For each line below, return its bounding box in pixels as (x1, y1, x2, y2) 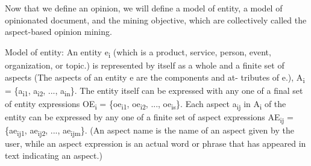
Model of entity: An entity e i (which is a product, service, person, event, (5, 45, 271, 60)
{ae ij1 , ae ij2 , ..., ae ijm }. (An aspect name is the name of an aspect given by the (5, 124, 294, 138)
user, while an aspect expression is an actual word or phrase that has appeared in (5, 137, 306, 150)
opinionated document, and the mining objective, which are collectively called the (5, 13, 307, 26)
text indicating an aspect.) (5, 149, 102, 161)
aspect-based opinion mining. (5, 25, 112, 38)
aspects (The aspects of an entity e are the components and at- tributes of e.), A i (5, 70, 305, 85)
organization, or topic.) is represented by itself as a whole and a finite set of (5, 58, 284, 71)
